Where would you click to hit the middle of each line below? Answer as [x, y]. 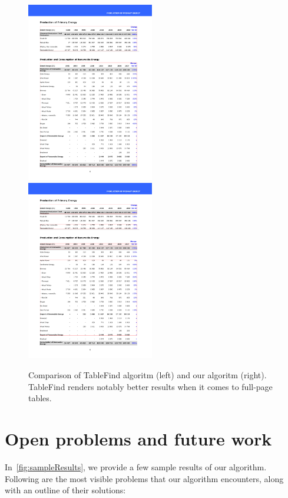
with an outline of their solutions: [65, 490]
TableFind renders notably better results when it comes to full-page [150, 386]
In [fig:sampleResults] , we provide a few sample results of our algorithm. [136, 466]
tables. [40, 398]
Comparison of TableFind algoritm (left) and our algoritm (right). [148, 375]
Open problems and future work [138, 438]
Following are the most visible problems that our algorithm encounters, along [144, 478]
